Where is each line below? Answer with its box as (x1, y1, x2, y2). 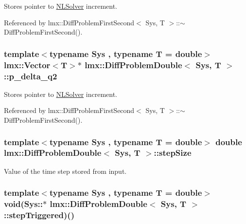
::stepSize (154, 147, 192, 159)
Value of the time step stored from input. (4, 166, 127, 176)
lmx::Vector (4, 58, 51, 71)
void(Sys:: (4, 198, 43, 210)
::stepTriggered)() (4, 209, 74, 221)
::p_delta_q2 (4, 70, 57, 82)
